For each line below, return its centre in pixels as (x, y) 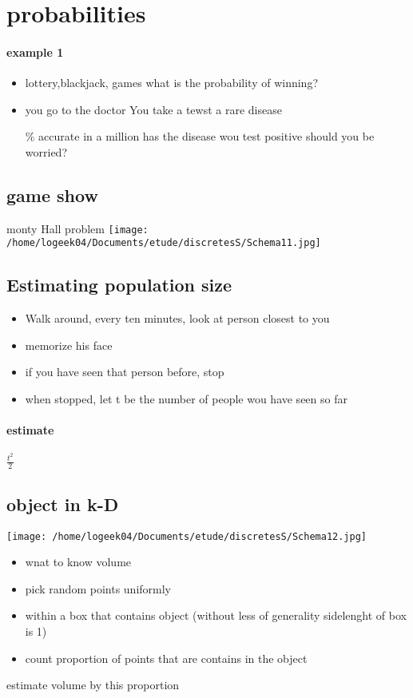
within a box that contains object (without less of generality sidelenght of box (216, 615)
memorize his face (69, 345)
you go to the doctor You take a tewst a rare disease (153, 109)
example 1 (35, 52)
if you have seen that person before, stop (125, 372)
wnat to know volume (78, 562)
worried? (46, 151)
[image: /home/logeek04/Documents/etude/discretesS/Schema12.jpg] (187, 536)
